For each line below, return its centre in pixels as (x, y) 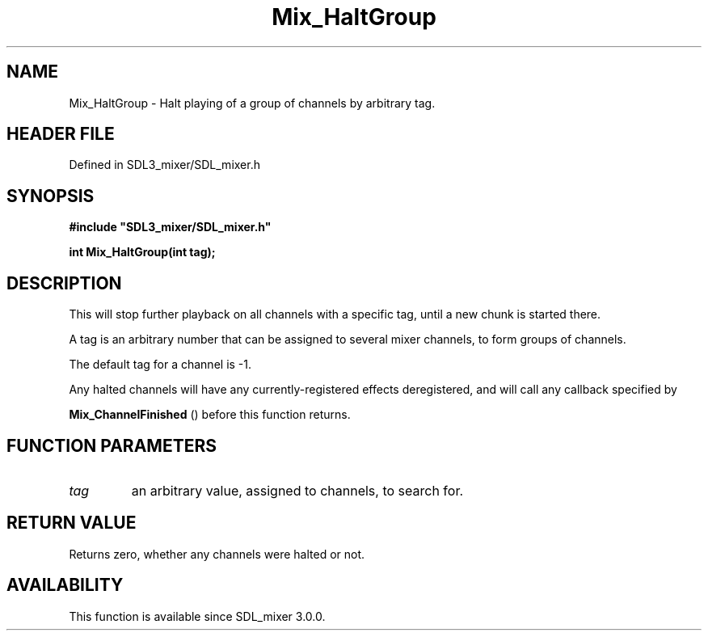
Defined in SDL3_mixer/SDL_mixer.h (164, 165)
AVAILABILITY (65, 585)
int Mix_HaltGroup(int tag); (142, 252)
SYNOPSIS (51, 196)
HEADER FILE (61, 134)
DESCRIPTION (64, 283)
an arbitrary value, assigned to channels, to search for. (297, 490)
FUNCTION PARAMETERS (112, 445)
